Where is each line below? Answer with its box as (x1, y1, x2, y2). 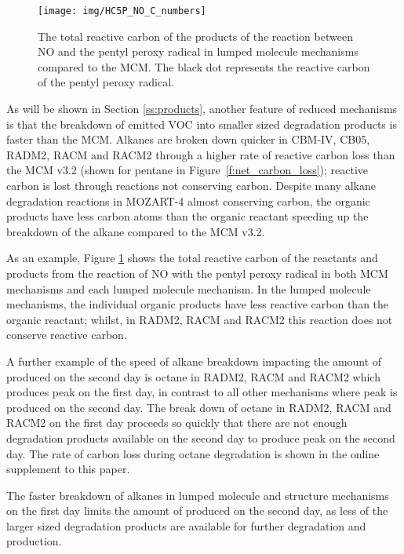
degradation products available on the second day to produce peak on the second (6, 429, 395, 446)
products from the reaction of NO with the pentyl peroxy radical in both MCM (6, 264, 388, 281)
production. (6, 533, 62, 549)
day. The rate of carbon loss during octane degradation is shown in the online (6, 445, 380, 461)
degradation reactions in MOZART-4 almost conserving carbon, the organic (6, 192, 370, 209)
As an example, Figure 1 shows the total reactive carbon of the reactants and (6, 250, 378, 266)
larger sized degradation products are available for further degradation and (6, 517, 366, 534)
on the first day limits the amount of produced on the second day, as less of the (6, 502, 388, 519)
